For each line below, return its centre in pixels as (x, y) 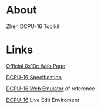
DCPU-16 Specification (34, 77)
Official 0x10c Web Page (36, 66)
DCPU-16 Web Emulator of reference (51, 89)
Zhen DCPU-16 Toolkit (33, 26)
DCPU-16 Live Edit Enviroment (43, 100)
